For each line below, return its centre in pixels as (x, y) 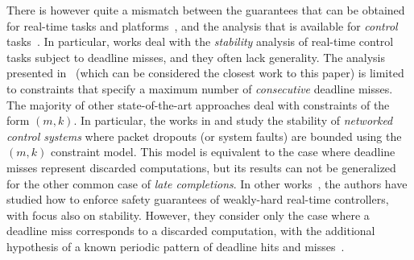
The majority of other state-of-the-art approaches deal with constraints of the (198, 104)
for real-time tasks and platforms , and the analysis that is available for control (202, 25)
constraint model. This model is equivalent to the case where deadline (223, 152)
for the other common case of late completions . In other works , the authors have (207, 183)
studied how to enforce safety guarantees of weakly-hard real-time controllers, (198, 199)
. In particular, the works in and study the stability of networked (233, 120)
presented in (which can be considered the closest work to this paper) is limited (205, 73)
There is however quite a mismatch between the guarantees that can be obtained (206, 10)
